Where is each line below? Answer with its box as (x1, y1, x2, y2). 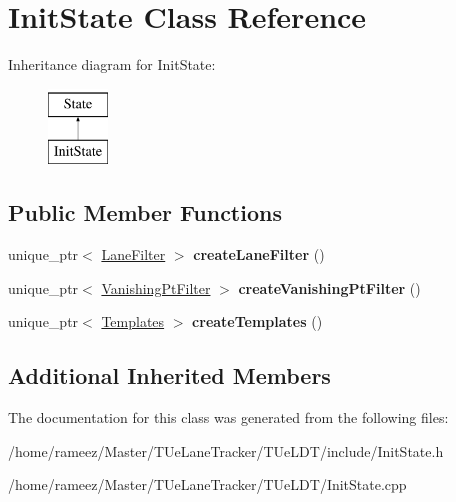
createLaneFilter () (193, 244, 325, 265)
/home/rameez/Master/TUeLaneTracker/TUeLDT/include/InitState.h (8, 440, 444, 461)
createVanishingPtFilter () (238, 277, 421, 298)
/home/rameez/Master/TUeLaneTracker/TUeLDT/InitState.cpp (8, 474, 407, 495)
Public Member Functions (8, 197, 282, 228)
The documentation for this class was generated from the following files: (8, 407, 449, 428)
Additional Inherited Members (8, 360, 331, 391)
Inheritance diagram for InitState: (8, 54, 216, 75)
